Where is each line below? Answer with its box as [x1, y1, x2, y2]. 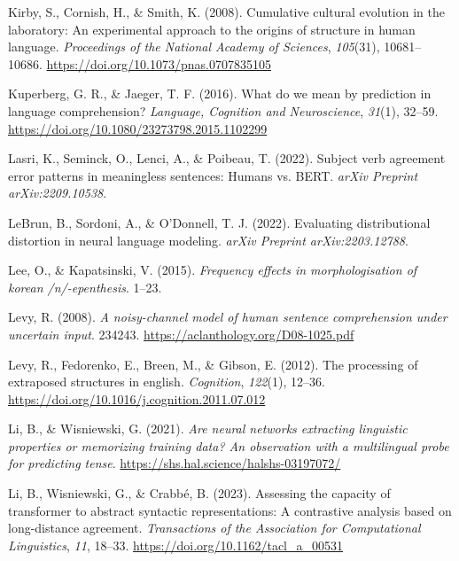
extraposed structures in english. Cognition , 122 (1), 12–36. [8, 372, 325, 391]
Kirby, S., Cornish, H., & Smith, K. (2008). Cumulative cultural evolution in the [8, 3, 445, 20]
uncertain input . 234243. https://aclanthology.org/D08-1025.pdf [8, 324, 354, 343]
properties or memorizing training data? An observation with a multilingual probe [8, 436, 449, 455]
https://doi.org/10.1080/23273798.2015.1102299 [8, 119, 268, 137]
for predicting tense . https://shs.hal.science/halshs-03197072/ [8, 454, 341, 472]
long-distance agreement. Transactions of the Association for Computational [8, 518, 421, 537]
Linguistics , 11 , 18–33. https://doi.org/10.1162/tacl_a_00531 [8, 535, 344, 554]
